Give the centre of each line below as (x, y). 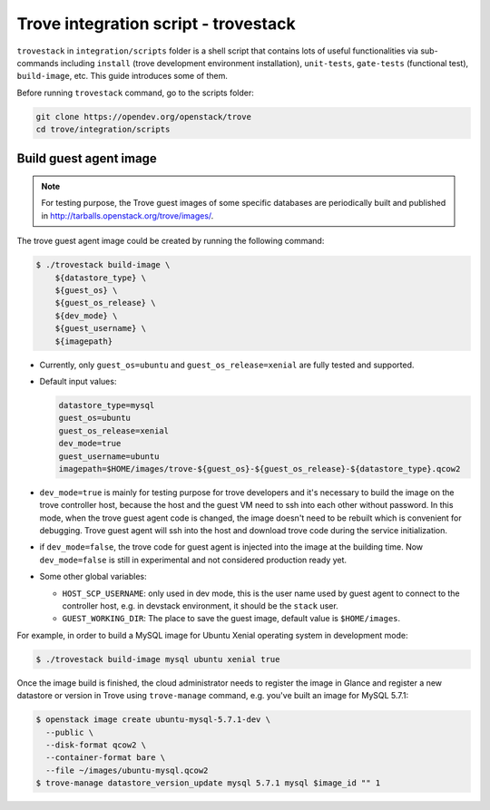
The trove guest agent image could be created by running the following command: (171, 241)
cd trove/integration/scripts (103, 130)
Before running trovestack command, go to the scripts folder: (135, 93)
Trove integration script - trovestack (156, 24)
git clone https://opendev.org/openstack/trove (143, 117)
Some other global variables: (93, 577)
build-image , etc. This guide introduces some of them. (122, 76)
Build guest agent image (87, 158)
